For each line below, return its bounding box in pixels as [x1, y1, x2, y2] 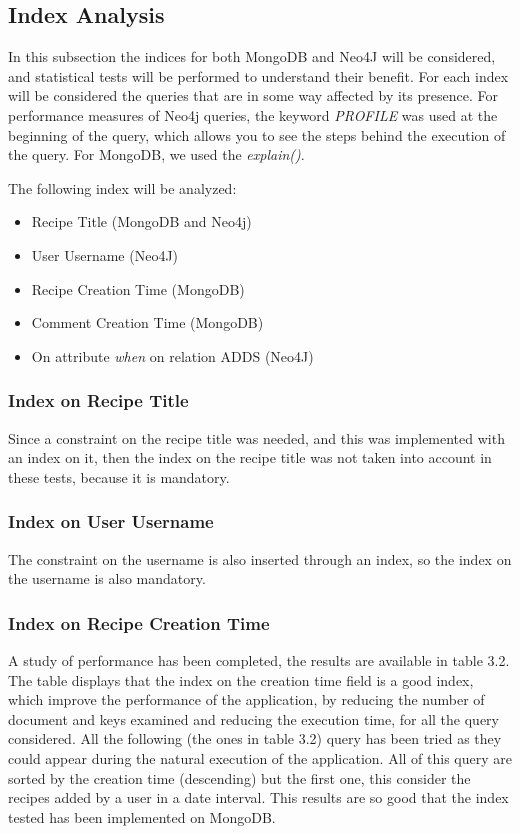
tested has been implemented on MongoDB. [8, 806, 276, 827]
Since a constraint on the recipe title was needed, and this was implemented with [8, 427, 505, 448]
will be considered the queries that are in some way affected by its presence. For [8, 85, 498, 106]
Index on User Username [8, 509, 214, 534]
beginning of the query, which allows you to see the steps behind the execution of [8, 124, 506, 145]
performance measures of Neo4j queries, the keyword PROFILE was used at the [8, 104, 498, 125]
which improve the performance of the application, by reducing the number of [8, 689, 485, 710]
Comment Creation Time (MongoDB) [31, 312, 264, 333]
